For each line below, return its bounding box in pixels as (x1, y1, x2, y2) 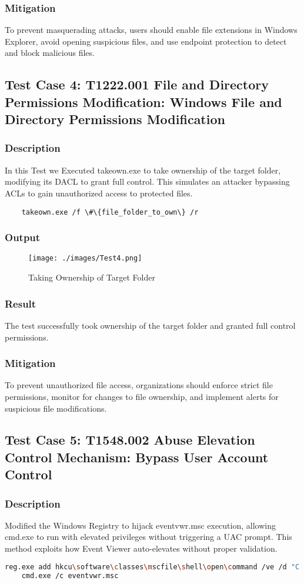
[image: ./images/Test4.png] (28, 254, 142, 263)
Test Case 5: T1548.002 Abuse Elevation (5, 431, 255, 449)
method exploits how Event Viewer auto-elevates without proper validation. (5, 542, 278, 555)
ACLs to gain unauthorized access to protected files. (5, 186, 193, 199)
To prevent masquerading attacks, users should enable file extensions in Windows (5, 24, 298, 36)
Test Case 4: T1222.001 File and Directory (5, 75, 269, 94)
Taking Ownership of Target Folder (28, 271, 155, 283)
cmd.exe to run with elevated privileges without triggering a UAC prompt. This (5, 530, 292, 543)
